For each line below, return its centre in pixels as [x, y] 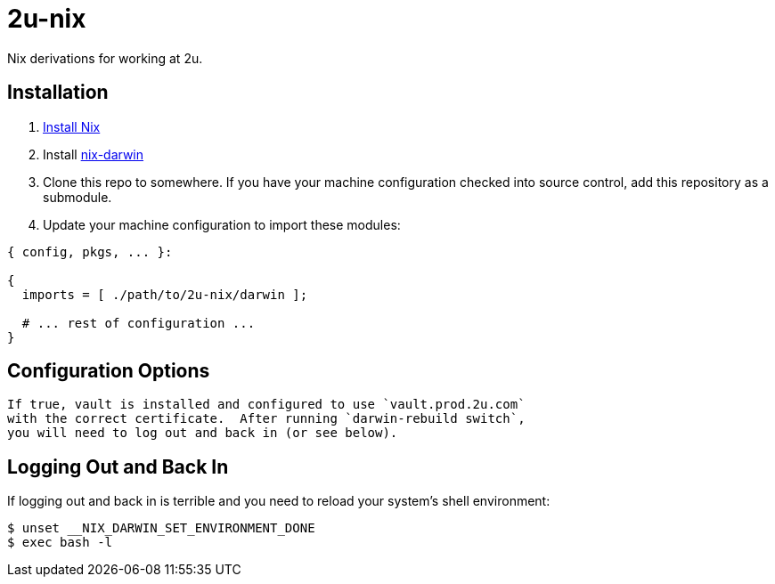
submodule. [77, 197]
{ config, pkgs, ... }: [90, 251]
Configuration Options [109, 371]
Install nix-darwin [94, 154]
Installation [58, 93]
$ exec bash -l [60, 543]
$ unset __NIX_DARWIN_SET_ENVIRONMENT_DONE [161, 528]
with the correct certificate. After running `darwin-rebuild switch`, [266, 419]
